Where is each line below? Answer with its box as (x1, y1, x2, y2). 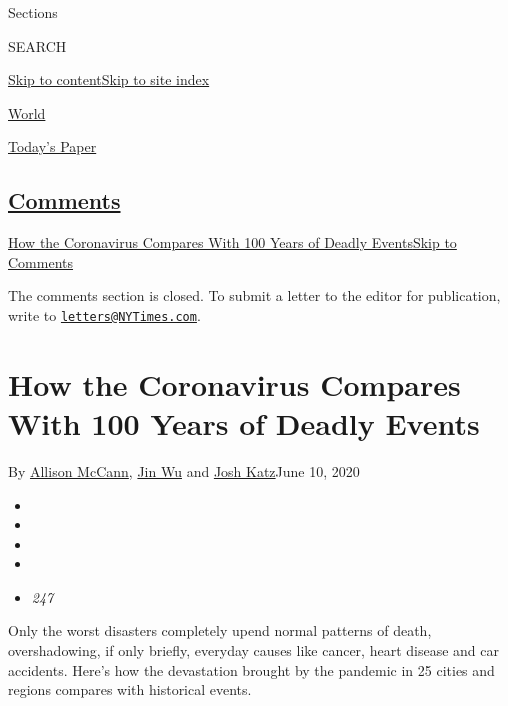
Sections (8, 2, 58, 22)
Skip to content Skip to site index (8, 69, 210, 90)
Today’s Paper (8, 136, 97, 157)
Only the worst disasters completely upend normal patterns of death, (8, 620, 432, 641)
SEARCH (8, 35, 67, 56)
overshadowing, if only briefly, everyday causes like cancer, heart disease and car (8, 640, 499, 661)
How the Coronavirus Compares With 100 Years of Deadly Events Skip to (8, 232, 457, 253)
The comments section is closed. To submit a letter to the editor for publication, (8, 285, 501, 306)
